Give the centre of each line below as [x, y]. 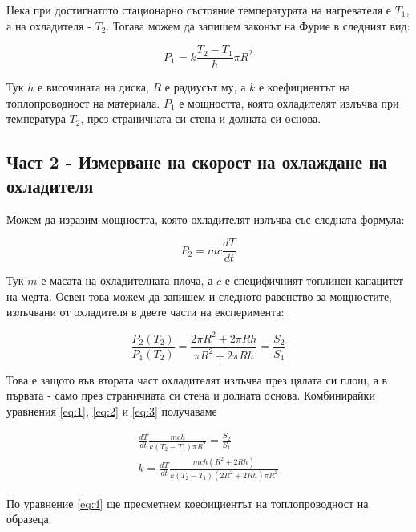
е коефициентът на [304, 87]
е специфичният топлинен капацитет [314, 280]
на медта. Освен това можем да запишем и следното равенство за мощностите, [199, 296]
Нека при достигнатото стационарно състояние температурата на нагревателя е [199, 10]
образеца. [29, 519]
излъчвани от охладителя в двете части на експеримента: [145, 312]
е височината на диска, [93, 87]
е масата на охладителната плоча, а [127, 280]
